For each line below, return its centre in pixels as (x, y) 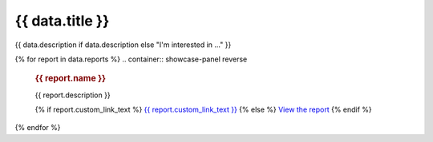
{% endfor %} (38, 128)
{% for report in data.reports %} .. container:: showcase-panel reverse (131, 59)
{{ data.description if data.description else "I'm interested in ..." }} (123, 45)
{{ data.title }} (62, 21)
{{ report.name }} (71, 78)
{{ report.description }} (73, 95)
